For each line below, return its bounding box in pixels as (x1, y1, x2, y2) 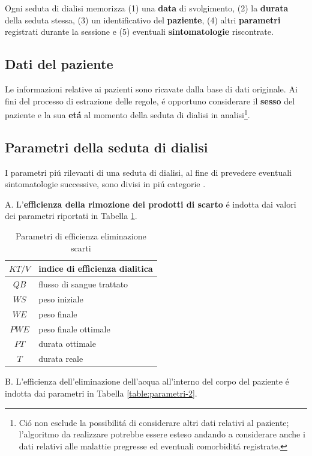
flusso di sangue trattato (38, 278, 128, 290)
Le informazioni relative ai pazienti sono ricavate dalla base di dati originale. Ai (5, 82, 298, 95)
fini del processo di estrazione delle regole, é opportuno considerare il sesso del (5, 94, 295, 107)
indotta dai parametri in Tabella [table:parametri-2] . (5, 386, 197, 399)
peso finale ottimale (38, 322, 110, 335)
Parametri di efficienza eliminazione (16, 230, 146, 242)
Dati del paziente (5, 55, 113, 73)
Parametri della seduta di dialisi (5, 137, 208, 156)
